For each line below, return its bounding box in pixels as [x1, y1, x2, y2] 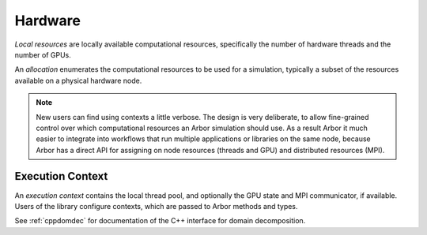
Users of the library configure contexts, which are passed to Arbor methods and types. [14, 201, 298, 211]
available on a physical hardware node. [14, 76, 142, 85]
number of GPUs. [14, 50, 71, 59]
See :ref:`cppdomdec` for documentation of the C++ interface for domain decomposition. [14, 216, 306, 226]
